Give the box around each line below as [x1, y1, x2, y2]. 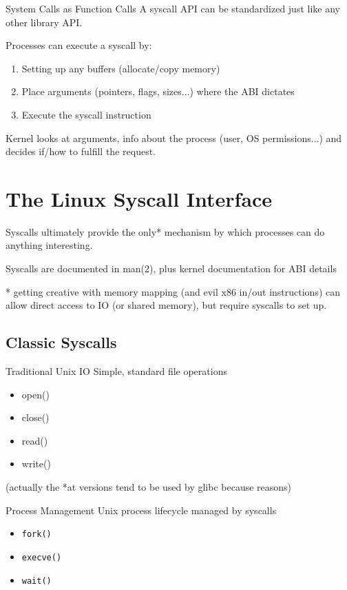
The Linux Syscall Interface [6, 184, 273, 212]
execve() [21, 552, 62, 562]
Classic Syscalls [6, 332, 117, 353]
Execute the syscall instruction [21, 107, 151, 121]
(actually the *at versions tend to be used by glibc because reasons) [6, 480, 292, 494]
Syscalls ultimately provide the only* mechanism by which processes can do [6, 224, 325, 238]
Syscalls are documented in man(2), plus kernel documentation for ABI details [6, 261, 337, 276]
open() [21, 387, 50, 401]
